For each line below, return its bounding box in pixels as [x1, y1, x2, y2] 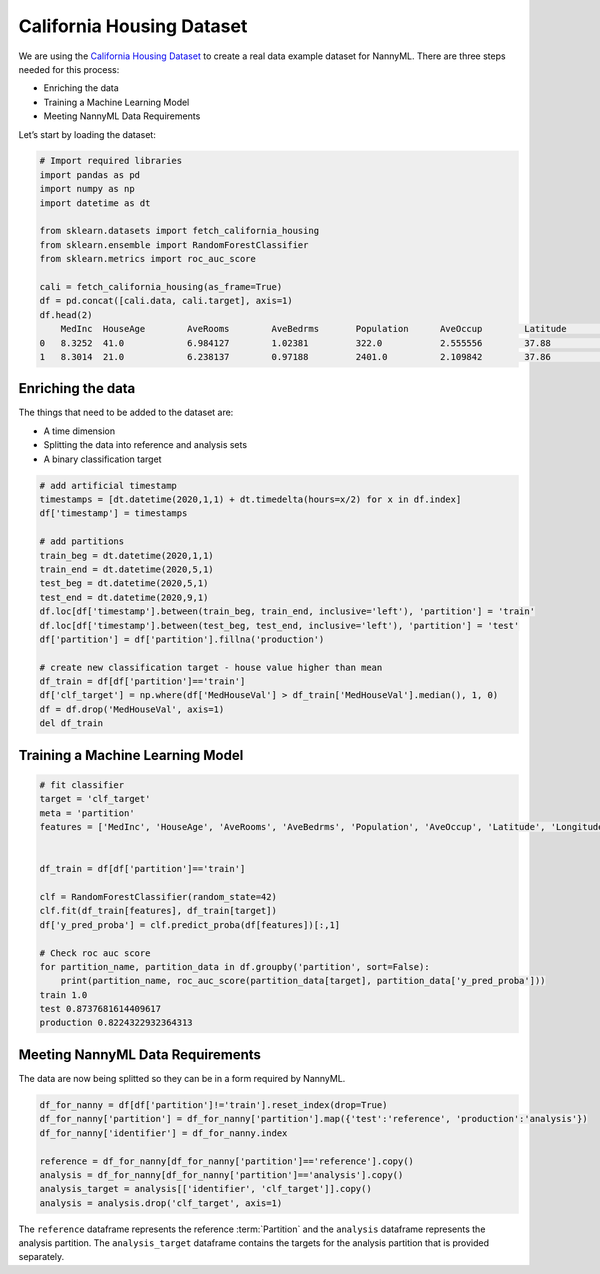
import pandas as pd [39, 169, 140, 180]
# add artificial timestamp [39, 480, 177, 491]
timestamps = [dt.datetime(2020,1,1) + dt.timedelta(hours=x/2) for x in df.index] [39, 494, 462, 505]
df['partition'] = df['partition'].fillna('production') [39, 633, 325, 645]
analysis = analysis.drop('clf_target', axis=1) [39, 1197, 283, 1209]
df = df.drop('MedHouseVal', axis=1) [39, 703, 225, 715]
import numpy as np [39, 183, 135, 195]
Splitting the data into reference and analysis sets [43, 439, 248, 451]
